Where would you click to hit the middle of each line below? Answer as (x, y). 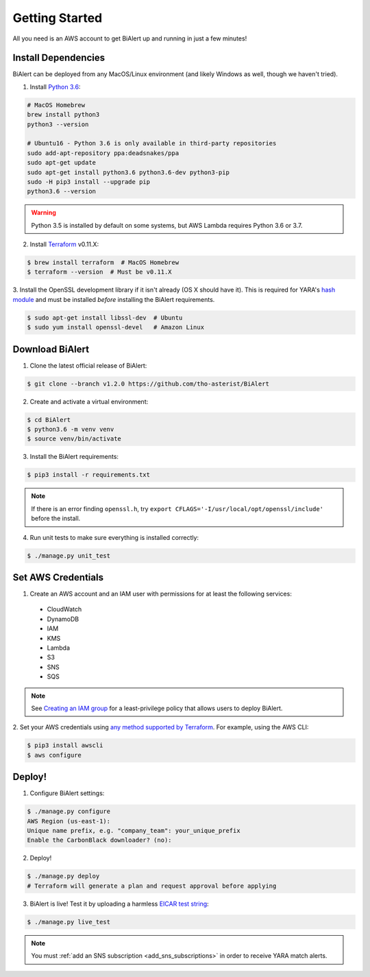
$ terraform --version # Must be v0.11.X (99, 272)
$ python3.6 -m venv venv (71, 429)
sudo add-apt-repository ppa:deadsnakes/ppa (103, 153)
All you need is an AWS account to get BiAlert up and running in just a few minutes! (130, 38)
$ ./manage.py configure (69, 812)
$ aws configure (54, 755)
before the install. (56, 519)
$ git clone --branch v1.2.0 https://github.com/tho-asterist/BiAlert (148, 384)
